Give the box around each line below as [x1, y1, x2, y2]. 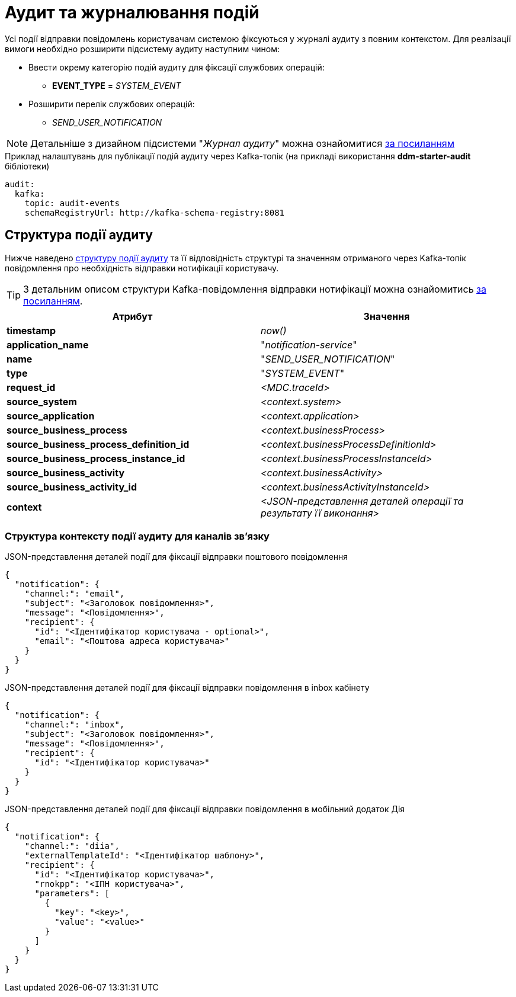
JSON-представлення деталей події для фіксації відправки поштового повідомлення [5, 552, 348, 562]
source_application [7, 409, 95, 422]
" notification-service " [261, 338, 357, 351]
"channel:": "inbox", [24, 720, 125, 730]
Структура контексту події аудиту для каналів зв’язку [5, 530, 270, 542]
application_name [7, 338, 89, 351]
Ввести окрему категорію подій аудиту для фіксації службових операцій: [28, 62, 325, 72]
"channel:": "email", [24, 589, 125, 599]
